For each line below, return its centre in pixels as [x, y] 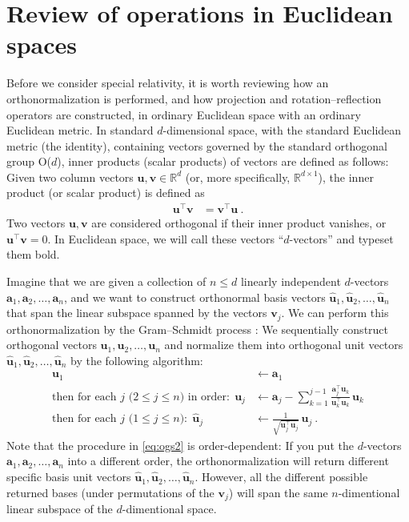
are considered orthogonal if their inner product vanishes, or [239, 223]
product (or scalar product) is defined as [106, 193]
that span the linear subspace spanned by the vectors [137, 313]
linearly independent [291, 281]
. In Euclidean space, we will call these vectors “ [166, 238]
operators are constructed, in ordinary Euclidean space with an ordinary [184, 114]
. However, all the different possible [281, 477]
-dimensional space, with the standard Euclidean [282, 130]
